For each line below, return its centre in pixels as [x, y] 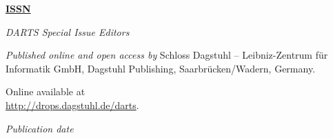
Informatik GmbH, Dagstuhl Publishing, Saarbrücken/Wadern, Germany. [161, 68]
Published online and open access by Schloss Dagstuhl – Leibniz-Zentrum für [167, 55]
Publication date [40, 128]
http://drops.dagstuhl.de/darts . [72, 105]
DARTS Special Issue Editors [68, 31]
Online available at [46, 91]
